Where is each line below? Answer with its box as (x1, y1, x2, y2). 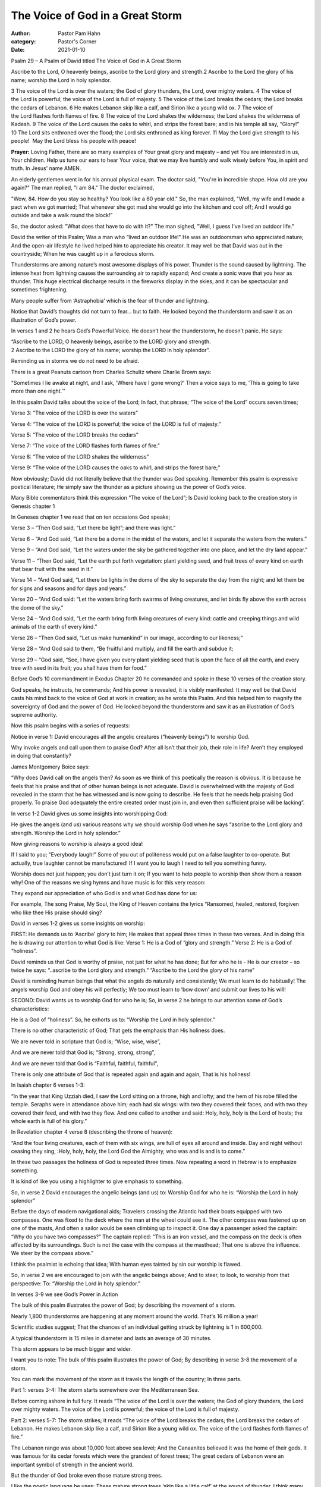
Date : (11, 46, 25, 54)
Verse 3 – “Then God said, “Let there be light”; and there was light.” (11, 524, 176, 532)
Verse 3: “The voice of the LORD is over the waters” (11, 409, 138, 416)
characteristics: (11, 1005, 49, 1012)
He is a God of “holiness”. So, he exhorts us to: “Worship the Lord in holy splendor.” (11, 1016, 215, 1023)
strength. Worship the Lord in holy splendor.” (11, 829, 121, 836)
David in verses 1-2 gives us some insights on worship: (11, 920, 146, 927)
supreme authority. (11, 711, 58, 718)
